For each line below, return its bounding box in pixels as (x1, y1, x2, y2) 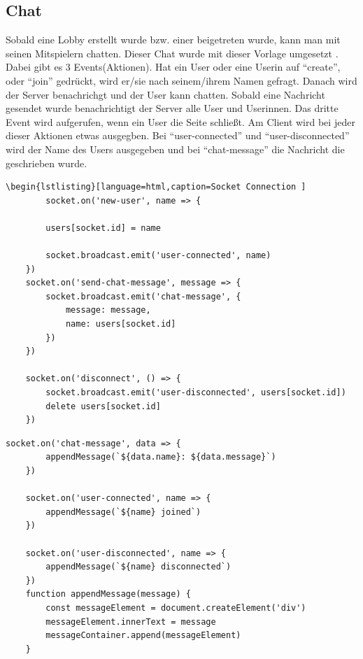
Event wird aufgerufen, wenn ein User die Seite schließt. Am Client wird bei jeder (6, 114, 355, 129)
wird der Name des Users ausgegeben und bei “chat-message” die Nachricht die (6, 141, 345, 156)
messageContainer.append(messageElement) (45, 630, 241, 641)
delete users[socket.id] (45, 401, 161, 411)
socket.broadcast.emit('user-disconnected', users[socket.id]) (45, 388, 346, 398)
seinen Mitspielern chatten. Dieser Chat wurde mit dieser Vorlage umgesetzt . (6, 45, 339, 60)
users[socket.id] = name (45, 222, 161, 233)
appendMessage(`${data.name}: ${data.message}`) (45, 452, 276, 462)
